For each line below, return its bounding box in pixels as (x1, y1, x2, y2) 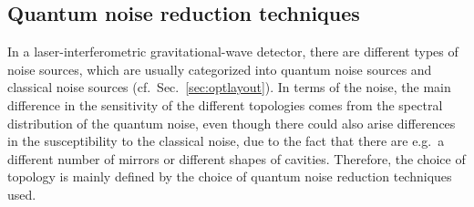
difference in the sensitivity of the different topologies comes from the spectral (7, 95, 443, 114)
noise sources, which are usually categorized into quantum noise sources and (7, 59, 432, 78)
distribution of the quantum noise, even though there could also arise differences (7, 113, 456, 132)
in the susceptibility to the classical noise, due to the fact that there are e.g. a (7, 131, 445, 150)
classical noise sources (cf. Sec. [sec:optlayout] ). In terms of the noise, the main (7, 78, 451, 97)
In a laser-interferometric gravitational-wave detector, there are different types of (7, 42, 459, 61)
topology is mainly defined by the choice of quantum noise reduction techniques (7, 167, 452, 186)
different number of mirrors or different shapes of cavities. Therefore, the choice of (7, 149, 466, 168)
